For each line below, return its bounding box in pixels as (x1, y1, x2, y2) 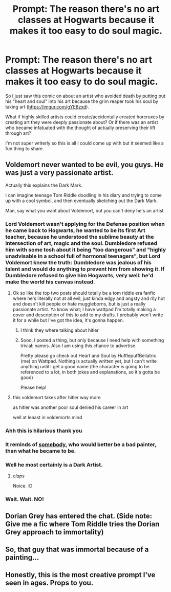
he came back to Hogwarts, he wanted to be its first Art (5, 227, 146, 234)
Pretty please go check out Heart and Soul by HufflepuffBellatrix (20, 353, 156, 359)
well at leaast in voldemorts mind (12, 415, 82, 421)
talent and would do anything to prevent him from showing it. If (5, 265, 165, 273)
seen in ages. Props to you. (5, 579, 94, 587)
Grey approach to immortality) (5, 528, 104, 536)
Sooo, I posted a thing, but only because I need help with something (20, 337, 164, 344)
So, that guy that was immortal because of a (5, 545, 149, 553)
